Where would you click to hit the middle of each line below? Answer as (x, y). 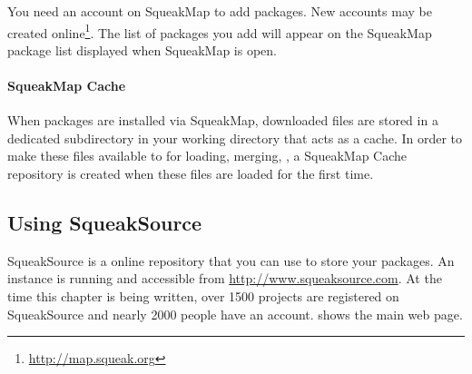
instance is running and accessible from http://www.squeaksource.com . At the (225, 278)
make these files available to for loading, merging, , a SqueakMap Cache (207, 156)
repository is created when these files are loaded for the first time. (191, 174)
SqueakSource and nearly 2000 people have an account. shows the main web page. (235, 314)
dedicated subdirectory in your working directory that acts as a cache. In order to (235, 138)
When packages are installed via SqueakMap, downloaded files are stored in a (223, 120)
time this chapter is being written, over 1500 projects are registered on (203, 296)
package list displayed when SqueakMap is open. (142, 49)
